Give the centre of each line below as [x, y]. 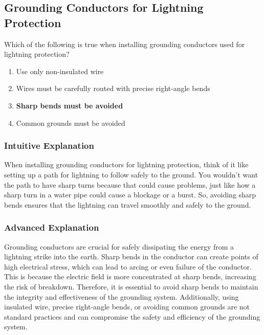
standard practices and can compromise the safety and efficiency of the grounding [132, 316]
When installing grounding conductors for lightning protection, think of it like [126, 164]
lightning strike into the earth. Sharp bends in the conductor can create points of [131, 256]
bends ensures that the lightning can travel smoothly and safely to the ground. [128, 204]
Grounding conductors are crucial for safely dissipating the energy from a [119, 246]
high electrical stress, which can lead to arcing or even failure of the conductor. [128, 266]
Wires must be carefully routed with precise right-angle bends [113, 88]
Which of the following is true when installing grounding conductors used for [125, 44]
